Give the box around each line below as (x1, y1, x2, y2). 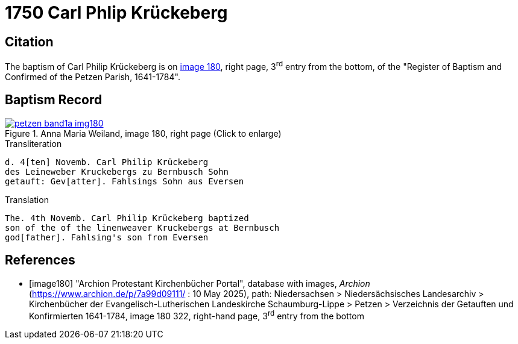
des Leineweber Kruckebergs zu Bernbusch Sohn (5, 166, 229, 177)
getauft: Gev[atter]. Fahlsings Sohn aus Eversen (5, 176, 244, 186)
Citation (5, 34, 54, 49)
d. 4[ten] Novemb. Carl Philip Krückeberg (5, 157, 209, 167)
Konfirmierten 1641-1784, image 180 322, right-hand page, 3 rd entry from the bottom (29, 308, 364, 321)
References (5, 252, 75, 268)
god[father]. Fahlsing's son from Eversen (5, 232, 209, 242)
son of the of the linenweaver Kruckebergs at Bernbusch (5, 222, 280, 233)
